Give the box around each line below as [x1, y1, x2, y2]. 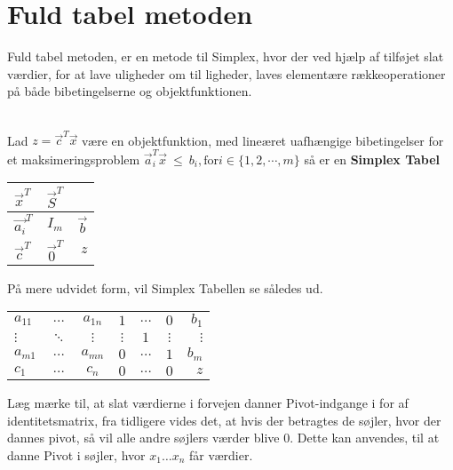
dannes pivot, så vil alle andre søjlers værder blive [7, 428, 280, 447]
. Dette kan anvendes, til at [290, 428, 440, 447]
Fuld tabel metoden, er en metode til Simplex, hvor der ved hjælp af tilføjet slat [7, 47, 444, 66]
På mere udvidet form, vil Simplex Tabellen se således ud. [7, 278, 323, 297]
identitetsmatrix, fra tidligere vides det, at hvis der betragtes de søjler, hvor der [7, 410, 441, 429]
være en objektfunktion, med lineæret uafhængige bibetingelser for [82, 131, 444, 149]
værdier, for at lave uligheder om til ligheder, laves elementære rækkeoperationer [7, 64, 446, 83]
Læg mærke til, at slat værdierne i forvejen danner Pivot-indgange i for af [7, 394, 409, 412]
